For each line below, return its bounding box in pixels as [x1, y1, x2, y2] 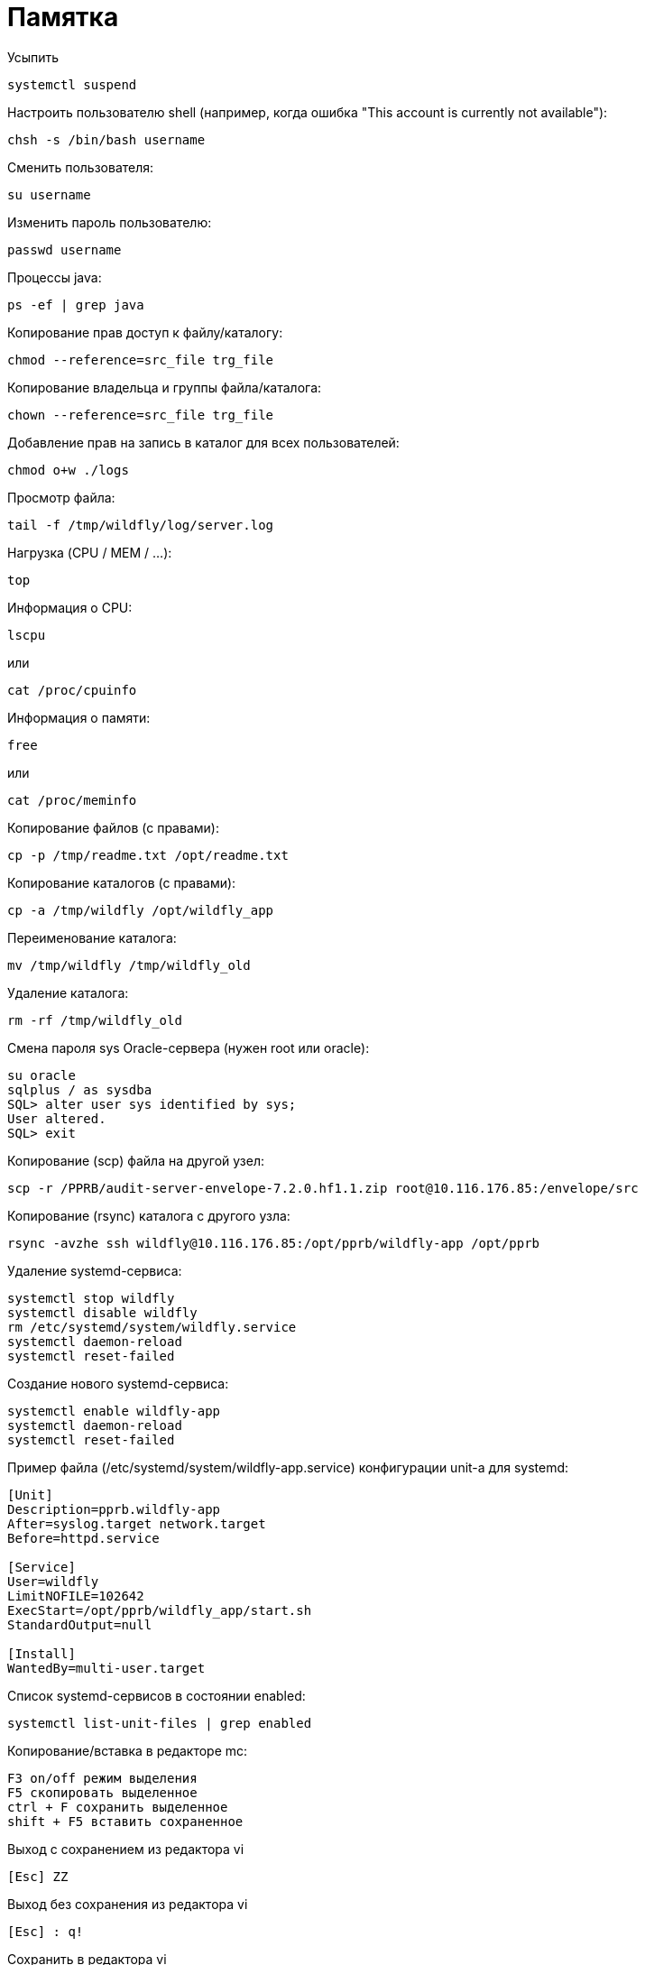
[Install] [7, 1646, 76, 1661]
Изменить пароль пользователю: [7, 214, 212, 230]
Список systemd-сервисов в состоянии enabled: [7, 1687, 306, 1703]
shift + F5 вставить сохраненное [7, 1813, 244, 1829]
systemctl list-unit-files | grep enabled [7, 1715, 312, 1730]
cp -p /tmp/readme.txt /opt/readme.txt [7, 847, 289, 863]
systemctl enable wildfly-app [7, 1403, 221, 1418]
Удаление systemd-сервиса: [7, 1262, 182, 1278]
